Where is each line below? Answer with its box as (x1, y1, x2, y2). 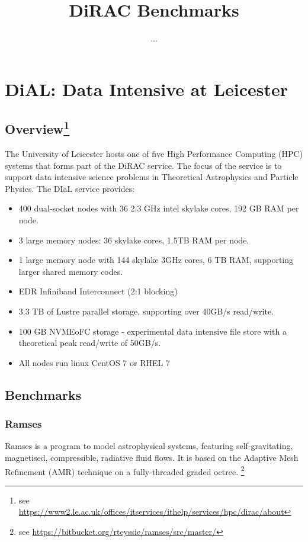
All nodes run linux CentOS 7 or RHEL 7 (18, 356, 170, 368)
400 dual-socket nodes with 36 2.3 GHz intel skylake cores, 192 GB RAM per (18, 202, 299, 214)
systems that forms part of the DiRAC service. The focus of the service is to (5, 159, 282, 171)
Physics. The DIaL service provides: (5, 182, 135, 194)
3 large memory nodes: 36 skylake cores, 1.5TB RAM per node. (18, 233, 249, 246)
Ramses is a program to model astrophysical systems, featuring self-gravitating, (5, 440, 293, 452)
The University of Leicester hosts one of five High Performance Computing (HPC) (5, 147, 303, 160)
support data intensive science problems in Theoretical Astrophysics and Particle (5, 171, 299, 183)
